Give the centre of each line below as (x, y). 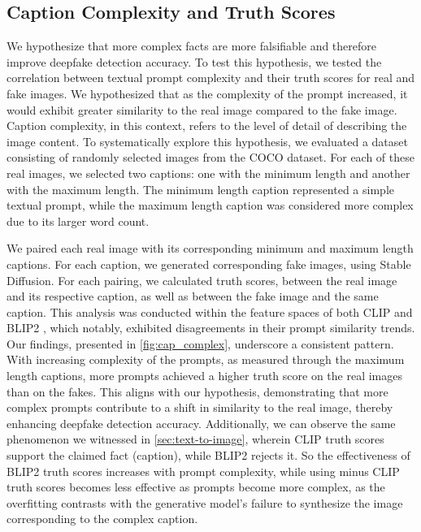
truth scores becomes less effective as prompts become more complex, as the (196, 487)
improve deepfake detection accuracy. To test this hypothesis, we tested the (194, 61)
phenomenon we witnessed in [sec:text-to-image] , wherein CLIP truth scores (195, 439)
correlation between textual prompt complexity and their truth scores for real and (211, 78)
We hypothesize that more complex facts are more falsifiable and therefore (192, 46)
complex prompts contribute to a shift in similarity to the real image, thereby (200, 407)
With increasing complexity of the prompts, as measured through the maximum (206, 359)
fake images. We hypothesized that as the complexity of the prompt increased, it (207, 93)
